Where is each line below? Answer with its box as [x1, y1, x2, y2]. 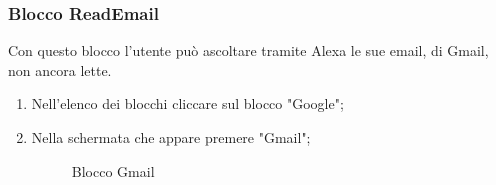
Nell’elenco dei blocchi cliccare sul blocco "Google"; [31, 93, 344, 114]
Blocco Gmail [71, 160, 155, 181]
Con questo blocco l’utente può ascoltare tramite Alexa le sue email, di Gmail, [8, 40, 489, 61]
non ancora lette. [8, 59, 112, 80]
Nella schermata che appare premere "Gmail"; [31, 127, 311, 147]
